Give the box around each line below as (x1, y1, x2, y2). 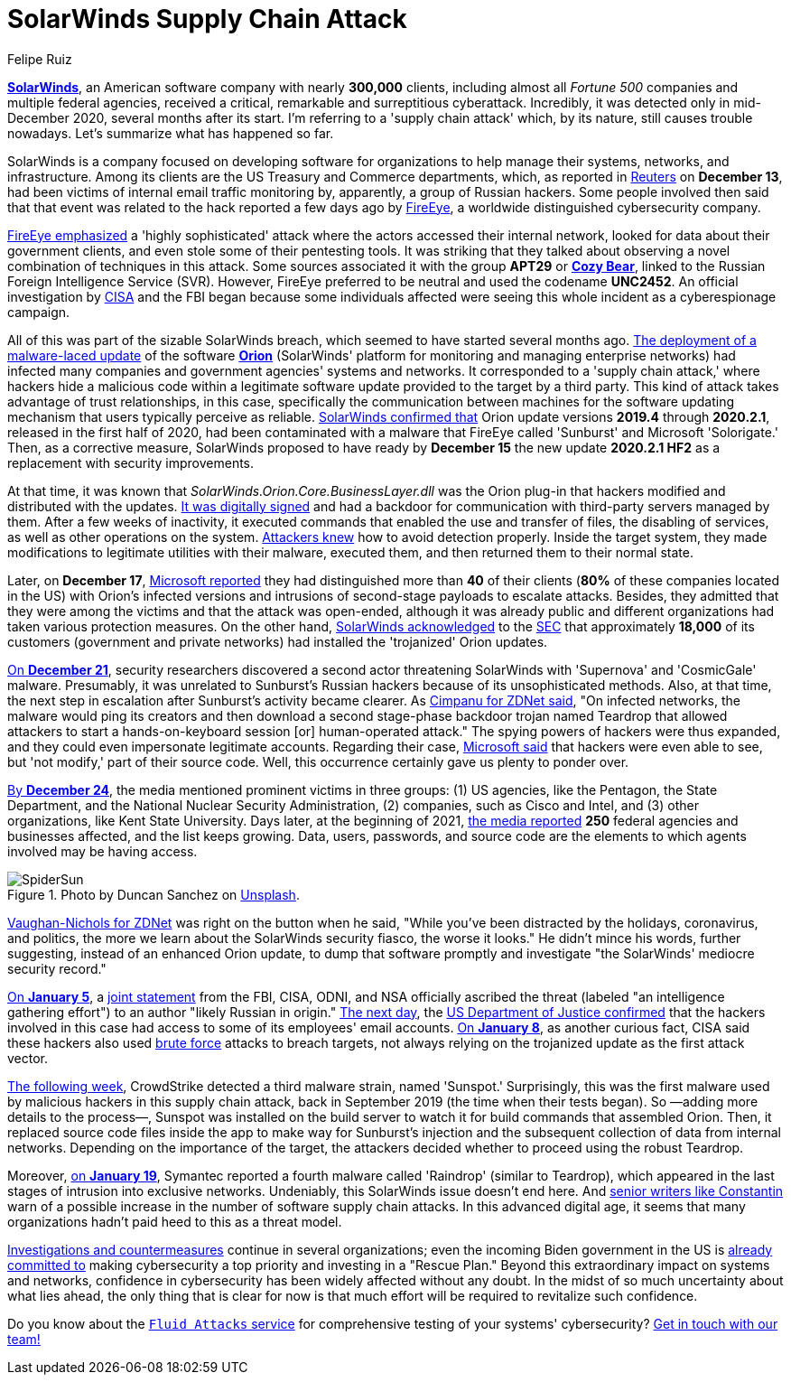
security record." (7, 960, 107, 976)
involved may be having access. (7, 843, 198, 859)
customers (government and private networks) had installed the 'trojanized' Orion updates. (7, 633, 548, 649)
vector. (7, 1050, 49, 1066)
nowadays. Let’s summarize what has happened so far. (7, 125, 334, 141)
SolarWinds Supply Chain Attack (7, 4, 407, 34)
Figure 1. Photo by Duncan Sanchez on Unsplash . (7, 886, 300, 902)
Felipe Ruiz (7, 51, 72, 67)
